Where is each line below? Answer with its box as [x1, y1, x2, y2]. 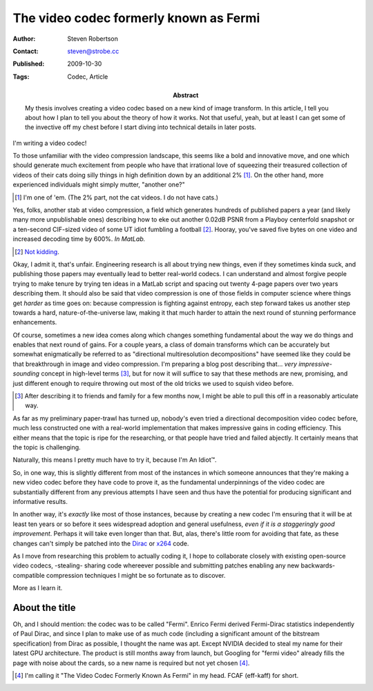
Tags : [12, 72, 30, 81]
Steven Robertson [67, 35, 119, 43]
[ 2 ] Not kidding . [15, 247, 60, 255]
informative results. [12, 497, 68, 505]
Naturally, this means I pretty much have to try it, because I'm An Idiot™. [12, 456, 217, 464]
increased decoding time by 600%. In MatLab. [12, 235, 146, 243]
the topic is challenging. [12, 443, 81, 451]
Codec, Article [67, 72, 108, 81]
